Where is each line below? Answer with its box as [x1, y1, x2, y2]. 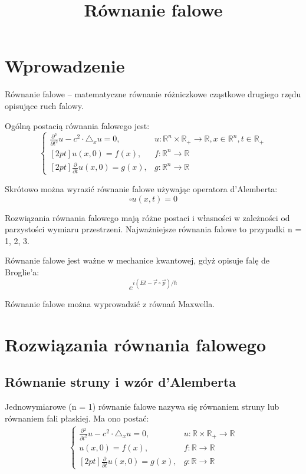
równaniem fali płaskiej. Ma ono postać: [5, 412, 149, 424]
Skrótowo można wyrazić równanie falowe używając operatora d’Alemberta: [5, 182, 278, 195]
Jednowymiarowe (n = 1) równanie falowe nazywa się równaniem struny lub [5, 400, 279, 413]
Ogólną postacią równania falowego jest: [5, 119, 150, 131]
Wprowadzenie [5, 54, 125, 78]
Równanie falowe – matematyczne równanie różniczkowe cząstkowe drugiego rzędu [5, 88, 301, 100]
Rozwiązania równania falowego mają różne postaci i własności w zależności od [5, 211, 290, 223]
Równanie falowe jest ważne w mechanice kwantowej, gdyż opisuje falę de [5, 254, 270, 266]
